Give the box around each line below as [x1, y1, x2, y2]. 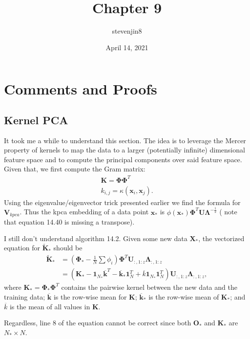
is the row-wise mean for [53, 291, 127, 301]
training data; [4, 291, 45, 301]
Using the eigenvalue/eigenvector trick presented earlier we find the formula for [4, 197, 241, 207]
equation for [4, 243, 40, 253]
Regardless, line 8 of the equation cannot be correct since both [4, 318, 191, 328]
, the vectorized [198, 233, 245, 243]
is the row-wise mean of [148, 291, 219, 301]
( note [219, 207, 237, 217]
